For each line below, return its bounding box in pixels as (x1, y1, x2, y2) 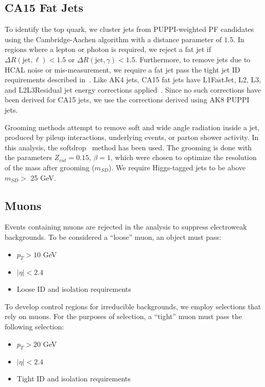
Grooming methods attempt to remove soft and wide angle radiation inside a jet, (5, 121, 260, 132)
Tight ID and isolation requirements (16, 373, 131, 384)
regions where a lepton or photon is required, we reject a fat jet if (5, 44, 211, 55)
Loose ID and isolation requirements (16, 284, 131, 294)
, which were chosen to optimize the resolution (111, 152, 257, 163)
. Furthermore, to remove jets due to (135, 54, 251, 64)
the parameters (5, 152, 52, 163)
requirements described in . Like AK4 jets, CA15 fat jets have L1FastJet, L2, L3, (5, 74, 261, 85)
